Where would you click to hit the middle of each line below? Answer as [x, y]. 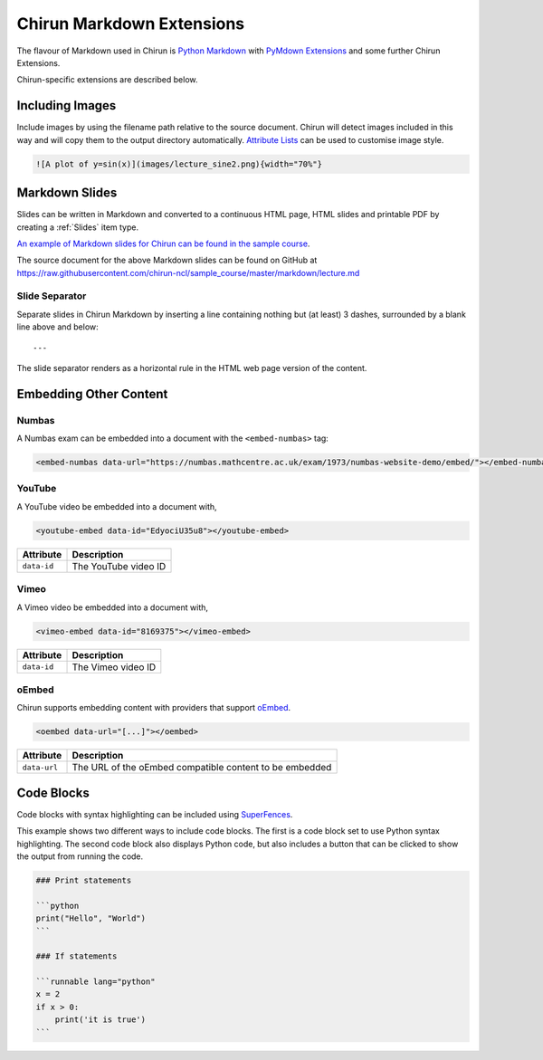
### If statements [76, 956]
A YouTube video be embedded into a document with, [117, 506]
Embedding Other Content [92, 394]
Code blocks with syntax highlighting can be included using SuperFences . [155, 814]
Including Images [67, 105]
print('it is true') [100, 1020]
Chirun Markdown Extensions [131, 24]
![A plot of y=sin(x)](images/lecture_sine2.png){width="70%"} [179, 164]
